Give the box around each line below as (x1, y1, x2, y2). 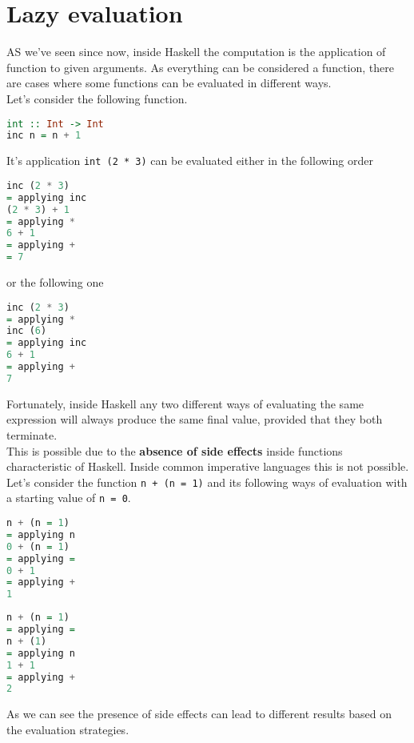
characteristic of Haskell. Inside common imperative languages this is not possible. (6, 458, 409, 475)
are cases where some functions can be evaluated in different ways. (6, 74, 332, 91)
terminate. (6, 426, 58, 443)
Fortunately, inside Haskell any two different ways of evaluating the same (6, 395, 364, 412)
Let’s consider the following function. (6, 90, 188, 106)
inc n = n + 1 (6, 130, 82, 142)
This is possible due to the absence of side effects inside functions (6, 442, 343, 459)
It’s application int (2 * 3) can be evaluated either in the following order (6, 152, 373, 169)
